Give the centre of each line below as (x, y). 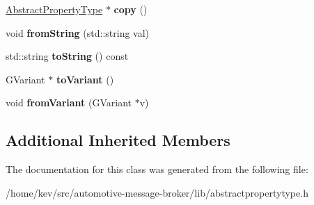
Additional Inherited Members (118, 140)
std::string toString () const (67, 56)
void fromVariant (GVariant (69, 102)
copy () (131, 9)
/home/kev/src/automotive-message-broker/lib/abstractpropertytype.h (157, 192)
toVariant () (85, 79)
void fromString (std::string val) (78, 32)
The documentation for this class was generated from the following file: (157, 169)
